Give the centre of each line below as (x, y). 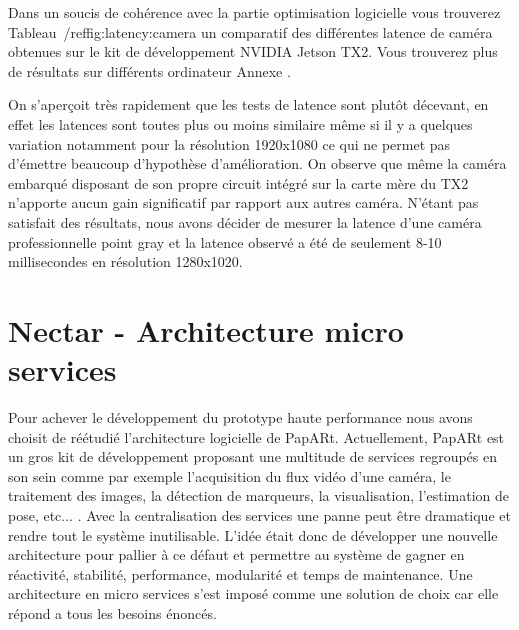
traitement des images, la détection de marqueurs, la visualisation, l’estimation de (259, 495)
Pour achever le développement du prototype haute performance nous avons (240, 417)
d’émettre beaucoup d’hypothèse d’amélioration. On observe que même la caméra (257, 163)
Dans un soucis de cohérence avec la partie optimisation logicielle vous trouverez (254, 12)
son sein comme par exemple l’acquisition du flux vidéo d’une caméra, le (229, 475)
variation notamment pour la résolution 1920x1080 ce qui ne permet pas (229, 143)
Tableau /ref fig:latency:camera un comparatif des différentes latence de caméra (250, 31)
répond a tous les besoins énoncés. (112, 612)
